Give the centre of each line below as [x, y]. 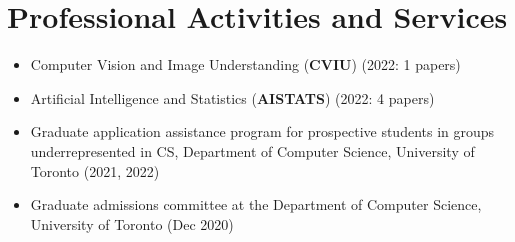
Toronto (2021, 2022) [95, 170]
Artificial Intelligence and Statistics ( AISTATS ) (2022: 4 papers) [232, 97]
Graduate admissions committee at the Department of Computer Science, [256, 204]
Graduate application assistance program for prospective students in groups [262, 131]
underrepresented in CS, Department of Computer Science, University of [252, 150]
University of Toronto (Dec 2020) [132, 223]
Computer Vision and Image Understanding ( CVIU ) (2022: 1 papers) [245, 64]
